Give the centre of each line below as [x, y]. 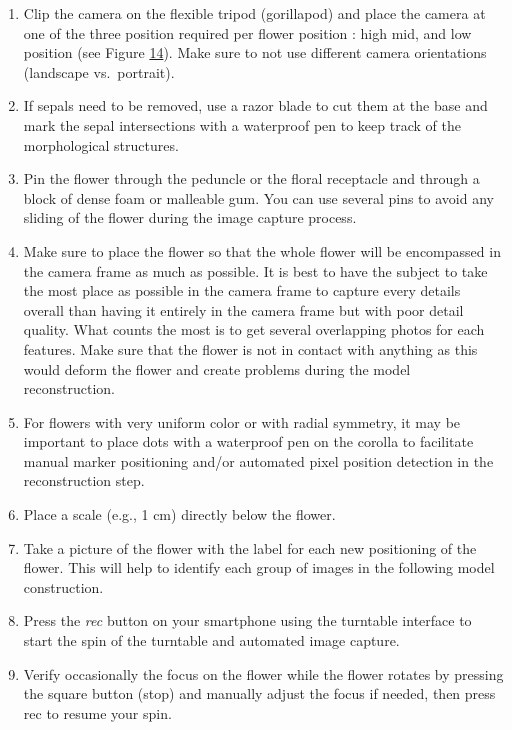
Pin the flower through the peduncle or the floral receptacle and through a [251, 178]
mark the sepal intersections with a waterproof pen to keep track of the [242, 124]
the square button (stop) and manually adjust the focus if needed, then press [259, 693]
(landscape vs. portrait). [99, 71]
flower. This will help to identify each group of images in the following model [259, 567]
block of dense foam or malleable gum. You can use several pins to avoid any [258, 197]
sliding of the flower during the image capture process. [190, 217]
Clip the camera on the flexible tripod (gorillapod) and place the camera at [254, 13]
